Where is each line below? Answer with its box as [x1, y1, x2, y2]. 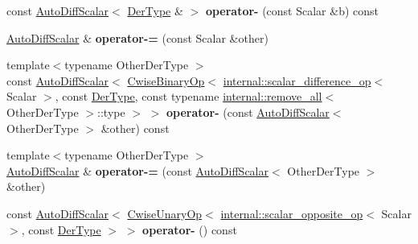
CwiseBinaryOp [127, 72, 205, 89]
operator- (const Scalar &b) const [205, 2, 379, 19]
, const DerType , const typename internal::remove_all [55, 88, 322, 105]
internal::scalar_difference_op [223, 72, 371, 89]
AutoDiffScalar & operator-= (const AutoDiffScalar [6, 162, 268, 179]
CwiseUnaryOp [127, 205, 203, 221]
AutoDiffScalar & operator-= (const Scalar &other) [6, 29, 268, 46]
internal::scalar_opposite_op [220, 205, 363, 221]
